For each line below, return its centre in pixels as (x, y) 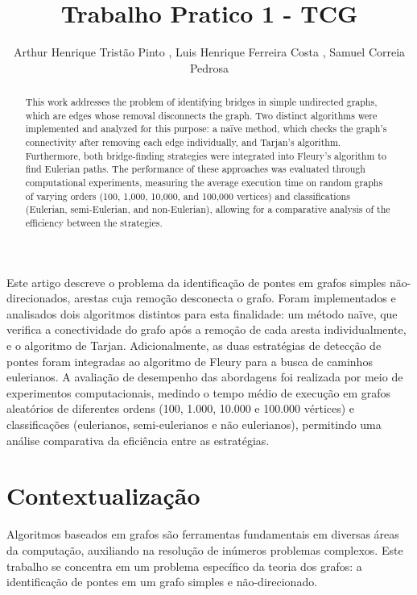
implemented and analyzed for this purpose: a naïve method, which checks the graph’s (206, 129)
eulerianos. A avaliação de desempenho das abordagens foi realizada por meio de (205, 377)
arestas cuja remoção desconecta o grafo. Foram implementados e (235, 298)
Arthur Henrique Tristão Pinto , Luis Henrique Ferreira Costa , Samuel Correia (209, 52)
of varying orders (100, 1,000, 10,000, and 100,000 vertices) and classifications (188, 196)
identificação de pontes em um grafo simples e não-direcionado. (162, 582)
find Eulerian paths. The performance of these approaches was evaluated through (195, 169)
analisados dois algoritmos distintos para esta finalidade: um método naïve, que (202, 313)
